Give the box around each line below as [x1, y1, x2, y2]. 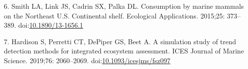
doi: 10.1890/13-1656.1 [18, 20, 83, 30]
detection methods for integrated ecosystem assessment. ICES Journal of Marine [4, 46, 244, 56]
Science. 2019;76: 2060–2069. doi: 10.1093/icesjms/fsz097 [4, 55, 171, 65]
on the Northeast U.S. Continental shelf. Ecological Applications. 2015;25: [4, 10, 225, 20]
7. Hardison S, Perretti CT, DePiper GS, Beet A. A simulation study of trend [4, 36, 236, 46]
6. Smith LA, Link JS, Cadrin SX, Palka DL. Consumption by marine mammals [4, 1, 244, 11]
